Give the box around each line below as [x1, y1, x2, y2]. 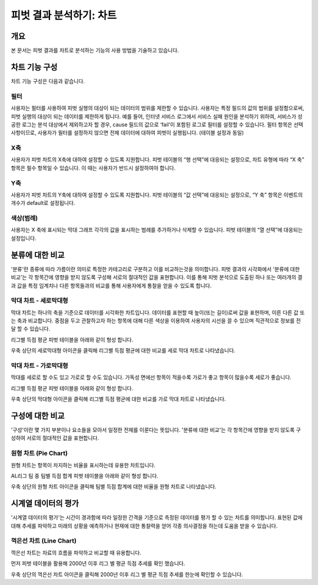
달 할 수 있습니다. [11, 325, 51, 333]
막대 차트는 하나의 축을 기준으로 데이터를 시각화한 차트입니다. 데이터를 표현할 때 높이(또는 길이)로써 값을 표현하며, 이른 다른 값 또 [11, 309, 305, 316]
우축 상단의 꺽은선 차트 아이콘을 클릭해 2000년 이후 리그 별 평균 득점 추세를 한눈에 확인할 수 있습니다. [11, 571, 244, 578]
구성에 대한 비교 [11, 411, 65, 421]
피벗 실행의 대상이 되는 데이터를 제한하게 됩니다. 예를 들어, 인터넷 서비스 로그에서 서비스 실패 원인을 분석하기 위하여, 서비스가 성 [11, 112, 303, 120]
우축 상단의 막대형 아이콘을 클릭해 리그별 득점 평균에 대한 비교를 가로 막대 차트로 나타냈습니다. [11, 395, 226, 403]
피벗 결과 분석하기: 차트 [11, 9, 117, 22]
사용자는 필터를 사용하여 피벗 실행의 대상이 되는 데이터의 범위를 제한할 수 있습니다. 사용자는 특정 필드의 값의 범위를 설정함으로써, [11, 105, 304, 112]
